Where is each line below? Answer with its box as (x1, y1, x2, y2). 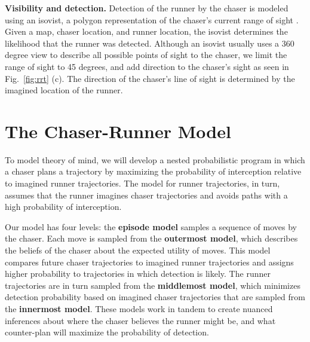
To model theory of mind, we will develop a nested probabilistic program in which (5, 153, 305, 166)
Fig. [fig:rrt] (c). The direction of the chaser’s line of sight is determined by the (5, 72, 295, 84)
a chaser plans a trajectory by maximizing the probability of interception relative (5, 165, 302, 178)
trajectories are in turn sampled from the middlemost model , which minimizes (5, 279, 300, 291)
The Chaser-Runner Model (5, 118, 231, 143)
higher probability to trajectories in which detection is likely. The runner (5, 267, 271, 280)
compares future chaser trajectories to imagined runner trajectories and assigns (5, 255, 294, 268)
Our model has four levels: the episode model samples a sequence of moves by (5, 220, 297, 233)
